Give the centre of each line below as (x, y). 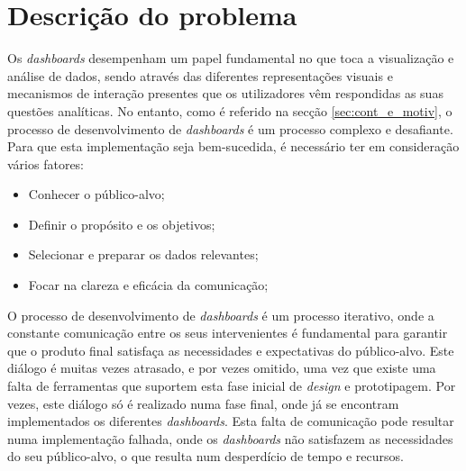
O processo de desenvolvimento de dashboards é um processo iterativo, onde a (221, 315)
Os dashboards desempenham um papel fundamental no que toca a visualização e (231, 58)
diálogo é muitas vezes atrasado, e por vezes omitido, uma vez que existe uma (222, 368)
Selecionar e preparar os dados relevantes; (143, 254)
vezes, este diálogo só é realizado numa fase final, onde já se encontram (203, 403)
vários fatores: (46, 163)
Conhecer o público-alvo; (96, 194)
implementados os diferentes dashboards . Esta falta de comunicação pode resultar (231, 421)
